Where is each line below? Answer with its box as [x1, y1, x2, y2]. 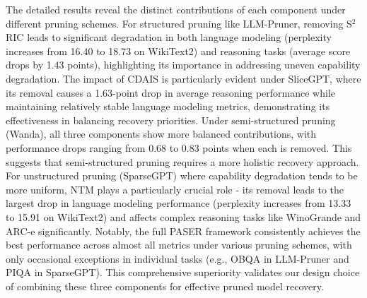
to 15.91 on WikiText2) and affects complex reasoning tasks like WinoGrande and [6, 209, 361, 224]
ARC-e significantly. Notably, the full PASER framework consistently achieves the [6, 223, 361, 238]
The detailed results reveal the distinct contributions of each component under [6, 2, 346, 16]
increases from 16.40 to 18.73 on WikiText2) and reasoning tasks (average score [6, 43, 351, 58]
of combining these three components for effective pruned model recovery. [6, 278, 324, 293]
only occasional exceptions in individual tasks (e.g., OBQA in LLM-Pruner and [6, 251, 349, 266]
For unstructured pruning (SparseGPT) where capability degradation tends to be [6, 168, 358, 183]
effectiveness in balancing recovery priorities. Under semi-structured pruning [6, 112, 336, 127]
